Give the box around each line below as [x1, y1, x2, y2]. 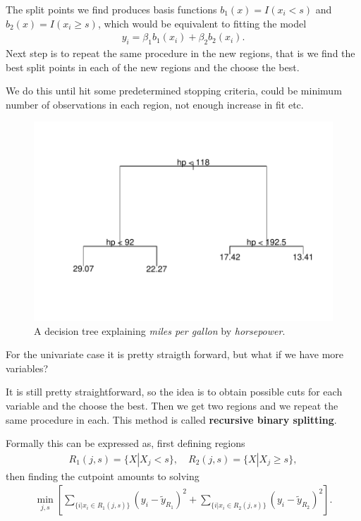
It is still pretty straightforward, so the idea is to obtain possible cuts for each [6, 384, 343, 399]
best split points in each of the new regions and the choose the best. [6, 59, 300, 74]
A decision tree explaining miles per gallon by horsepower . [34, 323, 286, 338]
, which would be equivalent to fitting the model [97, 16, 307, 30]
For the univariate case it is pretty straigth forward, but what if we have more [6, 347, 344, 362]
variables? [6, 360, 49, 375]
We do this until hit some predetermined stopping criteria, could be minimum [6, 83, 342, 98]
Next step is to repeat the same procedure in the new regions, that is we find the [6, 46, 355, 61]
